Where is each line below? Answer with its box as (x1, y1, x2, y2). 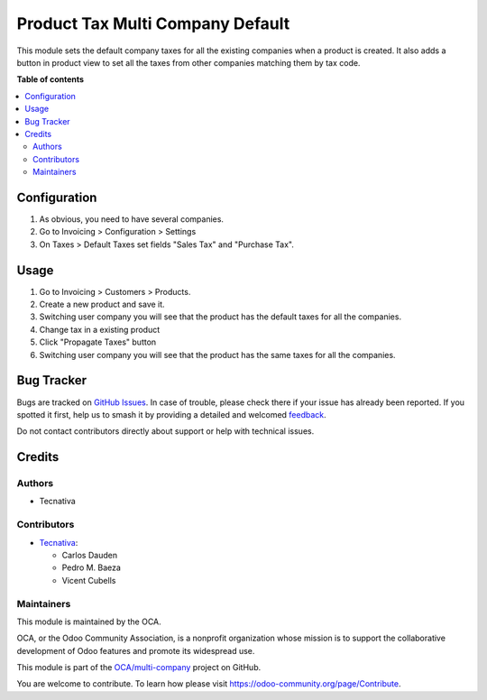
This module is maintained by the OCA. (16, 616, 161, 627)
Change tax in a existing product (39, 324, 161, 335)
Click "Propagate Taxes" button (39, 336, 157, 347)
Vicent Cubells (61, 575, 116, 585)
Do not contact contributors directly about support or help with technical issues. (16, 426, 315, 437)
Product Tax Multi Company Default (16, 14, 290, 33)
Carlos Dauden (61, 549, 117, 560)
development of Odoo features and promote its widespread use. (16, 645, 255, 656)
